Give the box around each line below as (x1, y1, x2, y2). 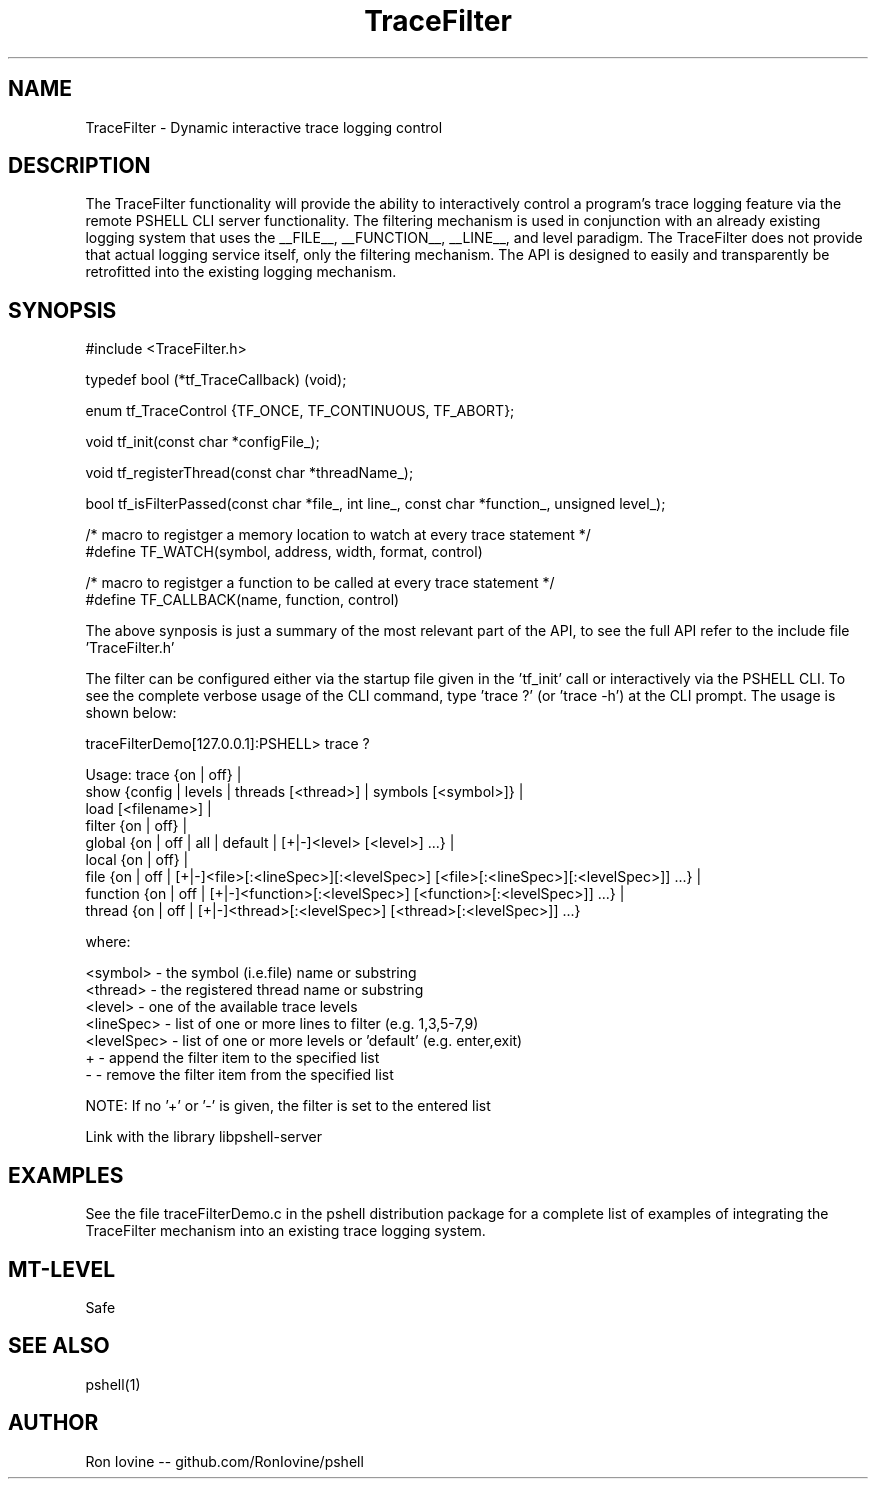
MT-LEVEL (8, 1256, 116, 1282)
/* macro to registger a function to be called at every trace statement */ (85, 574, 555, 592)
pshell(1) (85, 1375, 141, 1393)
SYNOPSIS (8, 297, 117, 323)
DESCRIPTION (8, 153, 151, 179)
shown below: (85, 704, 177, 722)
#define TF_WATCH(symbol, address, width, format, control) (85, 543, 483, 561)
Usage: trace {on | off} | (85, 766, 242, 784)
